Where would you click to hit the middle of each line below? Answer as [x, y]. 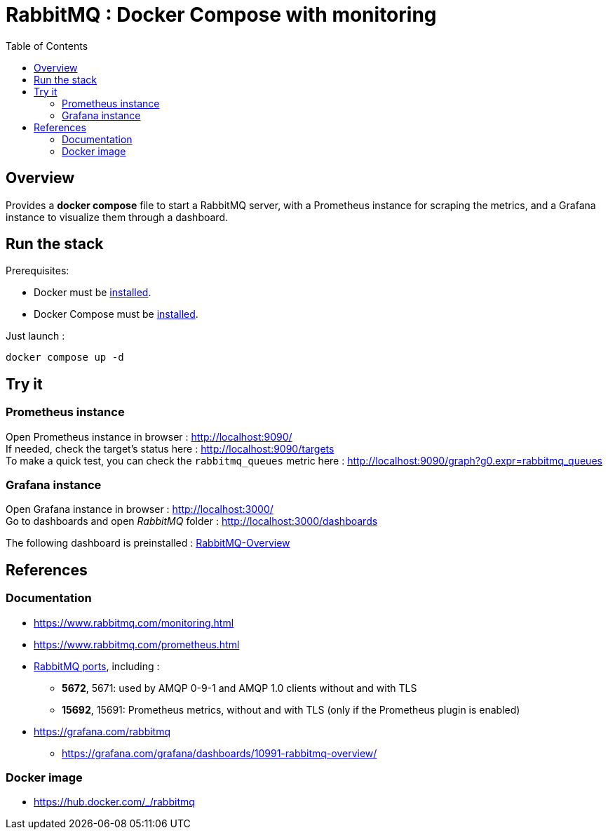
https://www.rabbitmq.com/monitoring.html [134, 622]
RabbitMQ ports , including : [97, 666]
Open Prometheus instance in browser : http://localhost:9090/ [149, 436]
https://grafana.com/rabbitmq [102, 731]
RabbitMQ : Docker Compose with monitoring [221, 15]
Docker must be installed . [93, 293]
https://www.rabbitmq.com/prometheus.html [137, 644]
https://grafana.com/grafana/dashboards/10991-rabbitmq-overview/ [219, 753]
